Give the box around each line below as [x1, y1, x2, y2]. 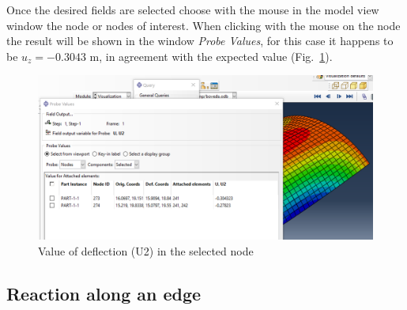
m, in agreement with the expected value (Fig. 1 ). [89, 47, 333, 64]
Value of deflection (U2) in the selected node [38, 242, 254, 259]
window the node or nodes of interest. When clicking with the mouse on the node [6, 17, 401, 33]
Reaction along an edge [6, 281, 202, 305]
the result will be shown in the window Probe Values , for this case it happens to [6, 32, 394, 49]
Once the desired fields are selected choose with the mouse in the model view [6, 2, 379, 17]
